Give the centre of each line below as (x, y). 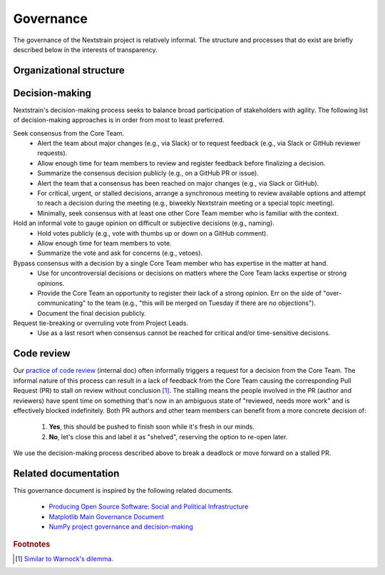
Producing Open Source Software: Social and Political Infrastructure (149, 506)
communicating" (62, 303)
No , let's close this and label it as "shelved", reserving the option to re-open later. (168, 436)
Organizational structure (69, 70)
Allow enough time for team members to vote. (104, 243)
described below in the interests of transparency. (85, 49)
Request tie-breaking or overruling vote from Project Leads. (101, 323)
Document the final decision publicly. (92, 313)
